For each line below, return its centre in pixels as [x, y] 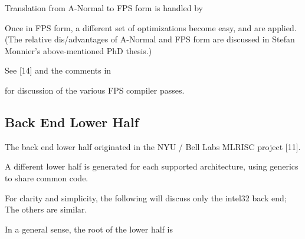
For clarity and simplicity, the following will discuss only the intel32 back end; [146, 197]
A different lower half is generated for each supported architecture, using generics [152, 166]
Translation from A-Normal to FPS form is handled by [104, 8]
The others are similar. [46, 209]
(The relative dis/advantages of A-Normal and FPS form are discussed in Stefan [150, 39]
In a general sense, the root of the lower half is [89, 229]
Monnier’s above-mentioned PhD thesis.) [78, 50]
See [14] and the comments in [58, 70]
